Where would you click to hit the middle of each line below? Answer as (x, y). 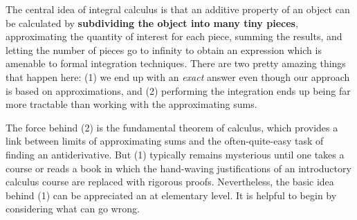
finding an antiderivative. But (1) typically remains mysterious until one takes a (175, 154)
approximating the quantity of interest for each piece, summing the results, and (174, 36)
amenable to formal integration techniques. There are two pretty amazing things (176, 63)
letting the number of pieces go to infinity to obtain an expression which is (164, 49)
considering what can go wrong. (73, 209)
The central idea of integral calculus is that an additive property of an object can (178, 9)
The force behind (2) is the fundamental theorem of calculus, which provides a (172, 127)
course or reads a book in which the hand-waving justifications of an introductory (178, 168)
